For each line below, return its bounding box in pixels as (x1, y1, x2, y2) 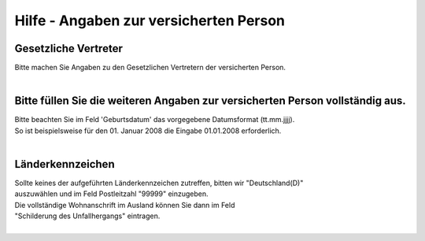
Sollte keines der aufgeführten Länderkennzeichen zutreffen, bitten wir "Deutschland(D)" (14, 178, 304, 188)
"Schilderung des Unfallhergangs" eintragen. (14, 211, 161, 221)
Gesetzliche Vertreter (14, 42, 124, 55)
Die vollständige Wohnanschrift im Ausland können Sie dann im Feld (14, 200, 235, 209)
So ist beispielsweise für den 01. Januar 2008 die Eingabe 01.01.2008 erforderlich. (14, 126, 282, 135)
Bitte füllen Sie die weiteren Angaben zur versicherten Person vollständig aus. (14, 95, 407, 108)
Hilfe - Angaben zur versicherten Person (14, 12, 286, 29)
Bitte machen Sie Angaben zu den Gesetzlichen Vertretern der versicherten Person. (14, 63, 286, 72)
